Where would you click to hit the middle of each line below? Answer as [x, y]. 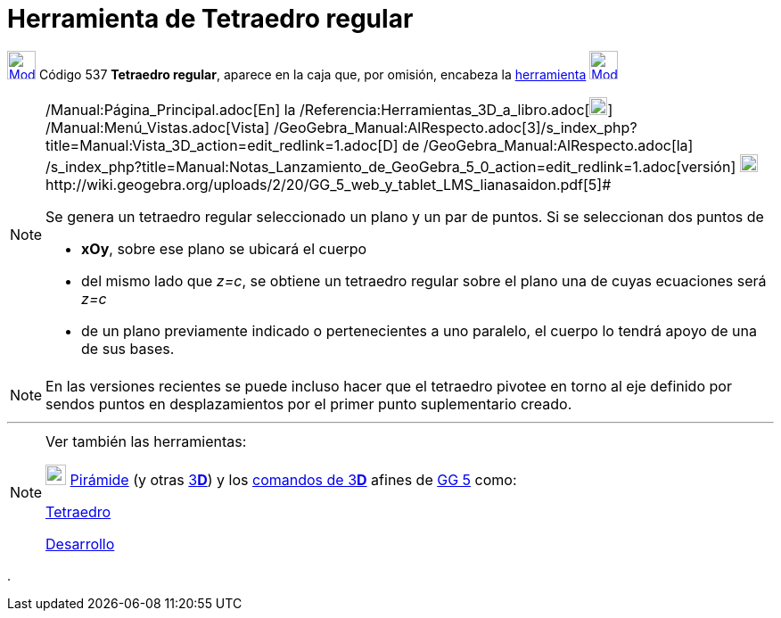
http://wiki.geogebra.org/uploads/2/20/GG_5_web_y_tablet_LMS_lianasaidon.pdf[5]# [329, 184]
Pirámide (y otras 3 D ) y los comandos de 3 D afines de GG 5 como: [293, 479]
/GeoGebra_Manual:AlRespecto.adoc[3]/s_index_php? [455, 127]
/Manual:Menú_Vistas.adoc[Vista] [158, 127]
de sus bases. [128, 348]
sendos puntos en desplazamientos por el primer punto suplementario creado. [309, 404]
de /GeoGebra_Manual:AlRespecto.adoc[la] [548, 145]
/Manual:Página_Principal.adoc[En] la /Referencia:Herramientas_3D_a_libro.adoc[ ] [329, 109]
